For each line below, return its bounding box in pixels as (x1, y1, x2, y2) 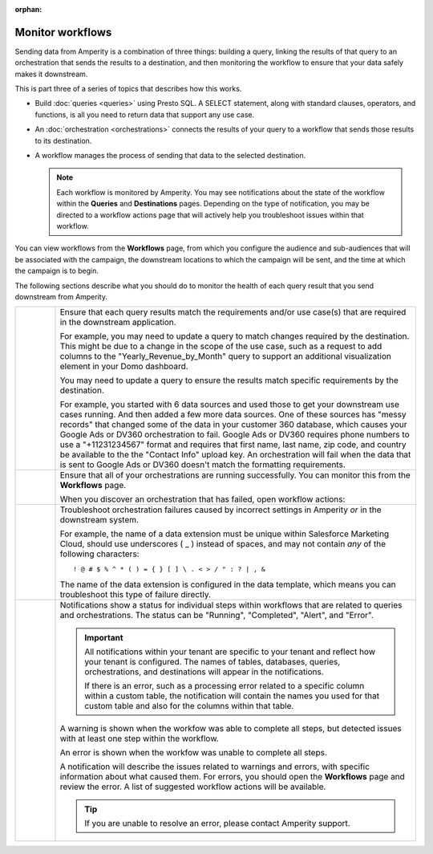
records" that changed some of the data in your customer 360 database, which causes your (59, 419, 408, 430)
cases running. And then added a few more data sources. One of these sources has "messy (59, 409, 407, 421)
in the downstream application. (59, 317, 176, 328)
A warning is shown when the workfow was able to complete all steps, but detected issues (59, 723, 402, 734)
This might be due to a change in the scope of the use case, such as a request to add (59, 341, 382, 352)
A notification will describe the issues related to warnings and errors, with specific (59, 761, 370, 772)
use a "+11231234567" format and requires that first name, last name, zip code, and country (59, 439, 407, 450)
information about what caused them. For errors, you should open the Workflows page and (59, 771, 405, 783)
